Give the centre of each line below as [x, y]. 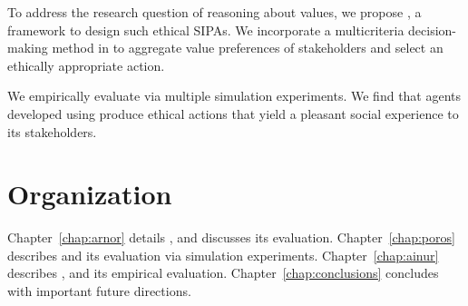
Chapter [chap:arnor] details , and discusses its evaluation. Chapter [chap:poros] [231, 237]
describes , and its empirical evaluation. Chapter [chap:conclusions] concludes [223, 273]
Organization [90, 194]
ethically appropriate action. [86, 65]
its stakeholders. [52, 131]
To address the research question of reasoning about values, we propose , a [214, 12]
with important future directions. [99, 291]
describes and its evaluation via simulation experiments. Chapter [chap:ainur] [223, 255]
